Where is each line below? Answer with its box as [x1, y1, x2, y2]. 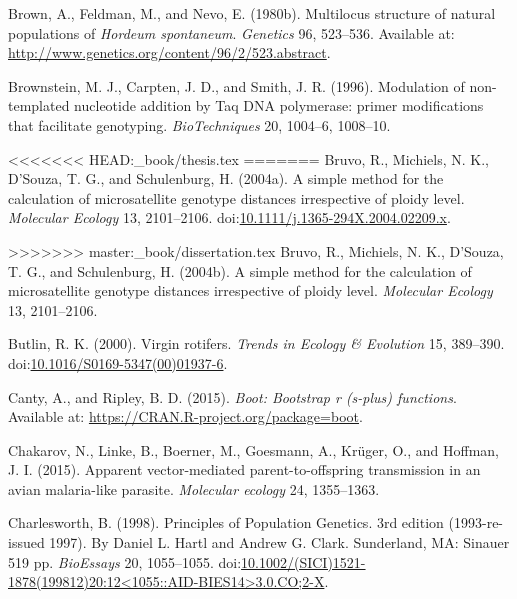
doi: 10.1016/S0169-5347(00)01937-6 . [8, 352, 228, 373]
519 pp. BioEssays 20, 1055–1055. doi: [8, 551, 242, 572]
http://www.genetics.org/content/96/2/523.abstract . [8, 42, 331, 63]
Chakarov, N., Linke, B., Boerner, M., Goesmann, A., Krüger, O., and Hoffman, [8, 439, 499, 460]
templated [8, 95, 70, 116]
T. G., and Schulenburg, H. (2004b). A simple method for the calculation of [8, 260, 472, 281]
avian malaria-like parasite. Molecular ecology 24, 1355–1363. [8, 478, 380, 499]
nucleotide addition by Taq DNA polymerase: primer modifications [74, 95, 484, 116]
